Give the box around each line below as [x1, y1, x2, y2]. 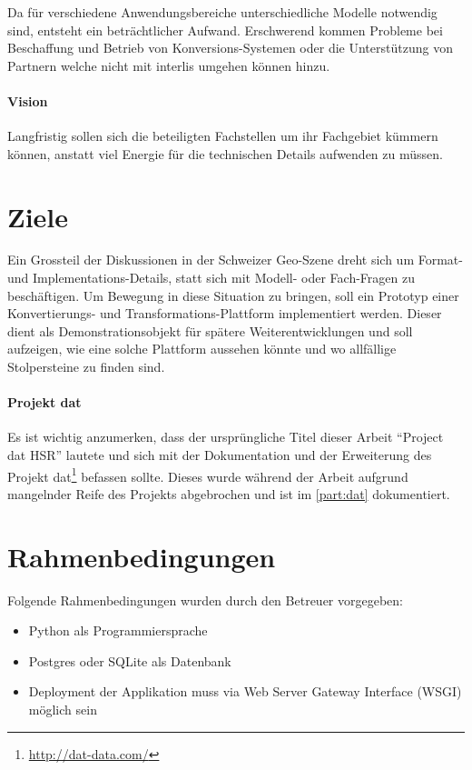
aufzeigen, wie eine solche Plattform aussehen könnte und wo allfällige [7, 339, 397, 358]
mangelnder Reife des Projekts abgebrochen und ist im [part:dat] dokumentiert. [7, 484, 450, 503]
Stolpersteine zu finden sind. [7, 357, 165, 376]
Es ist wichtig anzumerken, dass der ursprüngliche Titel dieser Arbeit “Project [7, 427, 444, 446]
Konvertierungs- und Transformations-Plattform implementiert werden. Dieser [7, 304, 442, 323]
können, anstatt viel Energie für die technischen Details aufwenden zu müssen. [7, 144, 443, 163]
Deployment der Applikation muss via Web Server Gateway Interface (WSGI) [28, 682, 462, 701]
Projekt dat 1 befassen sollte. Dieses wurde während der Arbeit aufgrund [7, 464, 408, 485]
